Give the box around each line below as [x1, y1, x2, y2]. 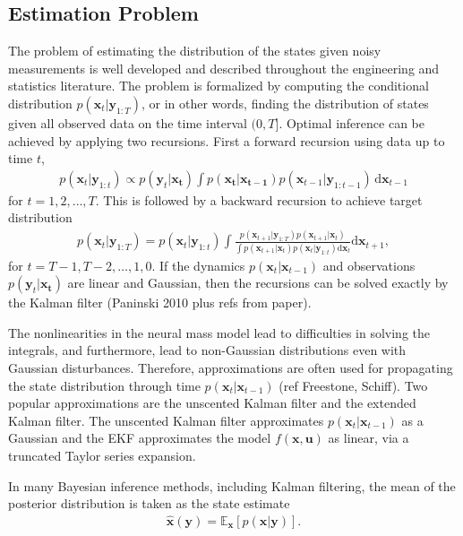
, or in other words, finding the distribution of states [141, 93, 429, 112]
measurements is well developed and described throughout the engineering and [8, 58, 440, 77]
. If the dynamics [151, 255, 245, 274]
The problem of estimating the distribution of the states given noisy [8, 41, 382, 60]
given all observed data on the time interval [8, 113, 247, 132]
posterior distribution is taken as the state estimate [8, 494, 290, 513]
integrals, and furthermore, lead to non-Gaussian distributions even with [8, 341, 407, 359]
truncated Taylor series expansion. [8, 445, 196, 464]
